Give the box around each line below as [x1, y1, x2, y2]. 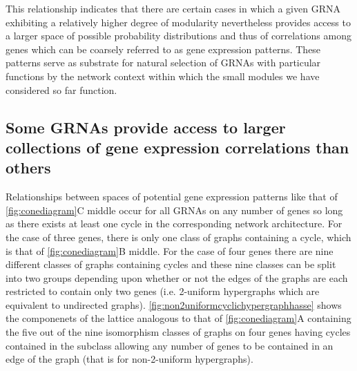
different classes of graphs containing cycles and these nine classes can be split [6, 257, 336, 272]
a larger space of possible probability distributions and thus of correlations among [6, 28, 351, 43]
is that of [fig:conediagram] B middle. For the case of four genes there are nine [6, 243, 334, 258]
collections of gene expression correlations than [6, 136, 349, 158]
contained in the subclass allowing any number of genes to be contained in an [6, 338, 334, 352]
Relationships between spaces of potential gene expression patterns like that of [6, 189, 338, 204]
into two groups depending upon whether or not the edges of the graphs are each [6, 270, 348, 285]
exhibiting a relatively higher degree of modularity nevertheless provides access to [6, 15, 351, 29]
